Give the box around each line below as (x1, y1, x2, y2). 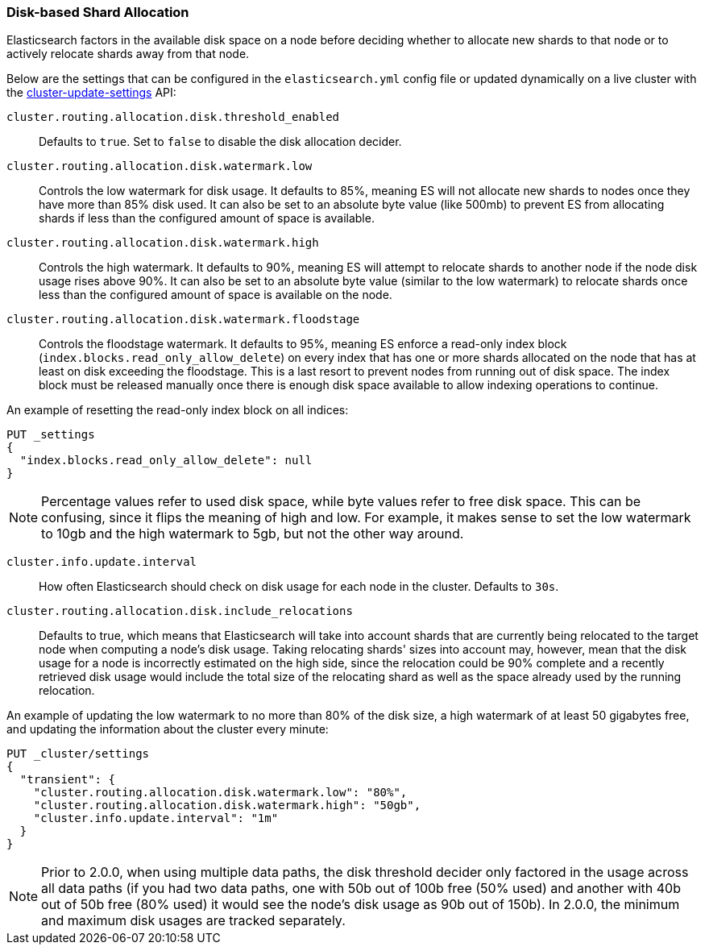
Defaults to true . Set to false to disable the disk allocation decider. (39, 135, 402, 149)
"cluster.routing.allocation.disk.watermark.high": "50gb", (33, 799, 421, 812)
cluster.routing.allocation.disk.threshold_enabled (6, 110, 340, 124)
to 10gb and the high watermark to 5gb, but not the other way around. (41, 525, 464, 542)
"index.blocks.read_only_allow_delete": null (19, 454, 313, 467)
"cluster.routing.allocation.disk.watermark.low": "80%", (33, 786, 408, 799)
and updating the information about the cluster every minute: (6, 722, 329, 737)
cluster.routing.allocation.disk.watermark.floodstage (6, 313, 360, 326)
